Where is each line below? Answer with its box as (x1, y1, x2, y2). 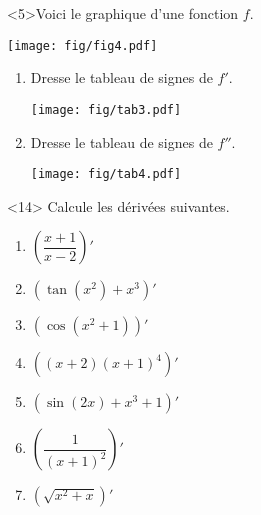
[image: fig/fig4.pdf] (7, 38, 158, 53)
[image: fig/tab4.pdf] (30, 167, 182, 182)
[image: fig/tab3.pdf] (30, 102, 182, 117)
